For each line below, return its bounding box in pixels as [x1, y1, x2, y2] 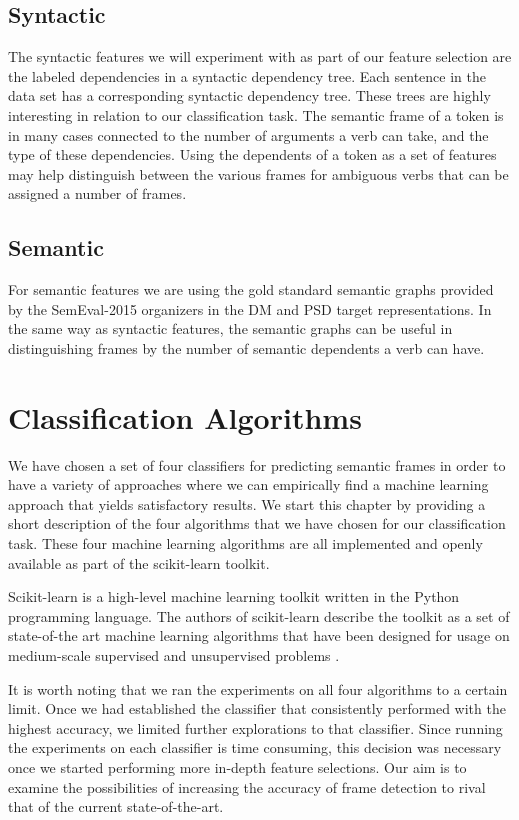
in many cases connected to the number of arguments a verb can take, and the [8, 124, 489, 145]
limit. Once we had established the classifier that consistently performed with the [8, 698, 506, 719]
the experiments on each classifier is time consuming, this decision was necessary [8, 737, 502, 758]
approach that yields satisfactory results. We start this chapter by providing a [8, 493, 486, 514]
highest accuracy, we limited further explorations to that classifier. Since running [8, 717, 503, 738]
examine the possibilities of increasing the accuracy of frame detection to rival [8, 776, 486, 797]
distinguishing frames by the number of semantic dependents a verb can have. [8, 337, 485, 358]
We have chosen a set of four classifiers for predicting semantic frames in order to [8, 454, 506, 475]
